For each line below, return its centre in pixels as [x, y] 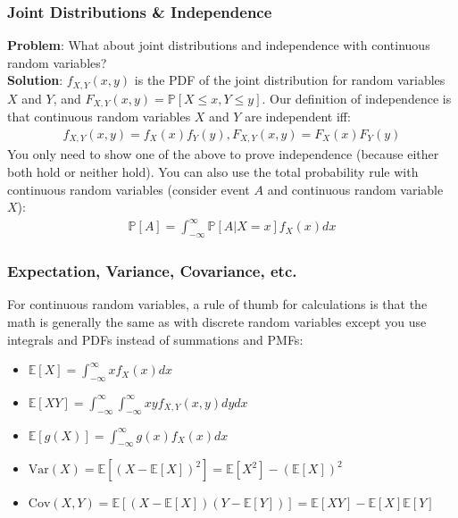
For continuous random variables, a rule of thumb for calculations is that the [217, 304]
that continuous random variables [99, 117]
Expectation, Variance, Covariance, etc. [152, 271]
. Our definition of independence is [357, 98]
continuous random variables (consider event [129, 189]
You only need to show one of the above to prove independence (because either [223, 154]
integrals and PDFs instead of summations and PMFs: [155, 339]
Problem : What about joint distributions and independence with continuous [219, 45]
